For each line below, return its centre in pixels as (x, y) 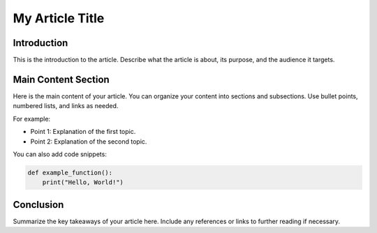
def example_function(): (70, 172)
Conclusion (38, 205)
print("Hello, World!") (83, 182)
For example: (32, 119)
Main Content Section (61, 79)
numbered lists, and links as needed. (66, 106)
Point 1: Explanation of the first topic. (83, 132)
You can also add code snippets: (60, 154)
